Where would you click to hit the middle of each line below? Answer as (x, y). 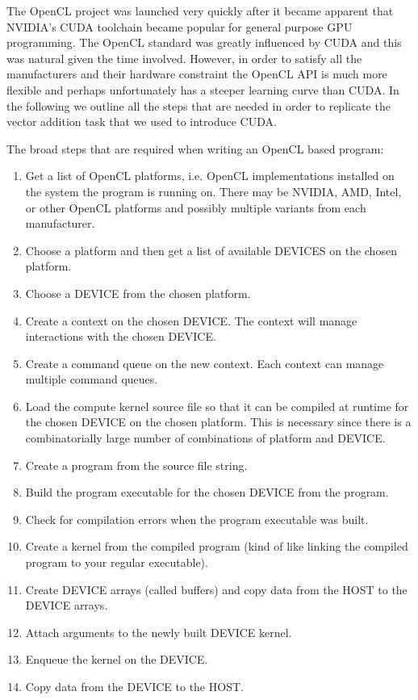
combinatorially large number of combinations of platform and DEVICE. (205, 438)
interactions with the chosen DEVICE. (121, 336)
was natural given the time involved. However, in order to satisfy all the (184, 58)
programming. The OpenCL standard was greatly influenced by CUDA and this (204, 42)
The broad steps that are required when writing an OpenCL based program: (195, 148)
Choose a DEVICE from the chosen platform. (138, 293)
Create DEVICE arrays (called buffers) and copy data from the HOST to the (216, 589)
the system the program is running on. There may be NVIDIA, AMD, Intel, (213, 191)
